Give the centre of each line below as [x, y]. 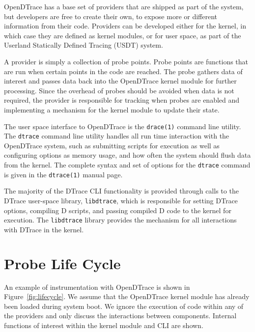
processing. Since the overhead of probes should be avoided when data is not [119, 90]
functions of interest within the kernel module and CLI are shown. [104, 325]
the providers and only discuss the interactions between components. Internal [120, 316]
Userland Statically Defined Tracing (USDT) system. [84, 45]
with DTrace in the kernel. [44, 229]
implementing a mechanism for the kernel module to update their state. [112, 109]
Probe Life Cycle [62, 263]
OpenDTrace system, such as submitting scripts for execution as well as [112, 145]
